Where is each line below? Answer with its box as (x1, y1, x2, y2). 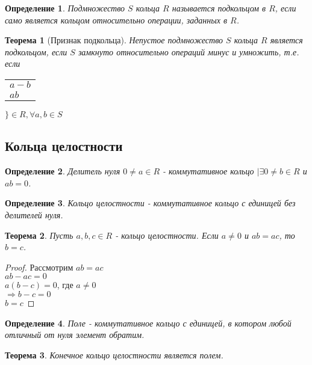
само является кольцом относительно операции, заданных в (5, 13, 228, 26)
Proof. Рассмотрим (5, 260, 73, 273)
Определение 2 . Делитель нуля (5, 165, 120, 177)
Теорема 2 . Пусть (5, 229, 73, 241)
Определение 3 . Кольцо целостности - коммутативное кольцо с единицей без (5, 197, 296, 209)
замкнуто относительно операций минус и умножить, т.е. (78, 45, 299, 58)
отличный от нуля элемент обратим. (5, 328, 145, 341)
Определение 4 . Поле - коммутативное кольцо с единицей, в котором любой (5, 316, 292, 329)
